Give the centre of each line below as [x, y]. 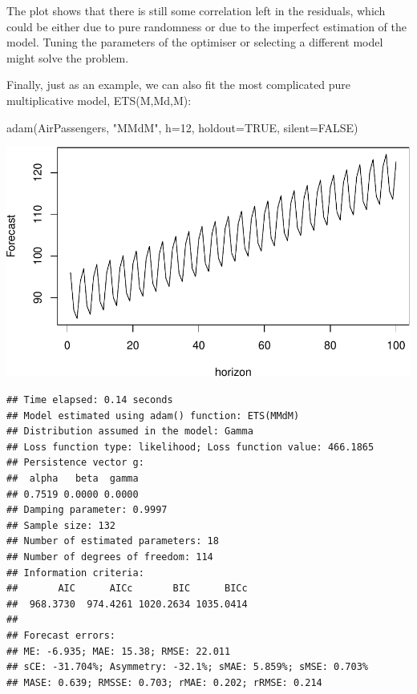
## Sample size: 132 [61, 525]
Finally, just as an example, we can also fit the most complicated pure [179, 85]
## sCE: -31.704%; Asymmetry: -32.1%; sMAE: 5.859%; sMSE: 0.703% [188, 667]
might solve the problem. [68, 57]
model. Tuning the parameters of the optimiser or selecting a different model [195, 42]
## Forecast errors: [61, 635]
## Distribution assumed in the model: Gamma [130, 432]
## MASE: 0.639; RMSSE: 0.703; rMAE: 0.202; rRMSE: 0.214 [164, 682]
